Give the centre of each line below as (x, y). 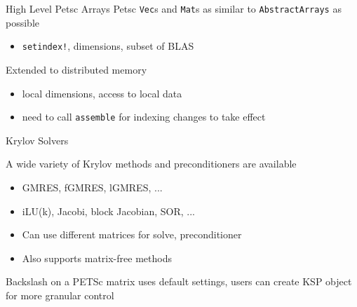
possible (22, 22)
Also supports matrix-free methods (97, 258)
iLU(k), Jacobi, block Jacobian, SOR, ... (108, 211)
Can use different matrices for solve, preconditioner (132, 234)
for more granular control (60, 295)
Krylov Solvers (37, 140)
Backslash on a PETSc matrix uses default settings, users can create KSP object (179, 281)
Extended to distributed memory (76, 69)
